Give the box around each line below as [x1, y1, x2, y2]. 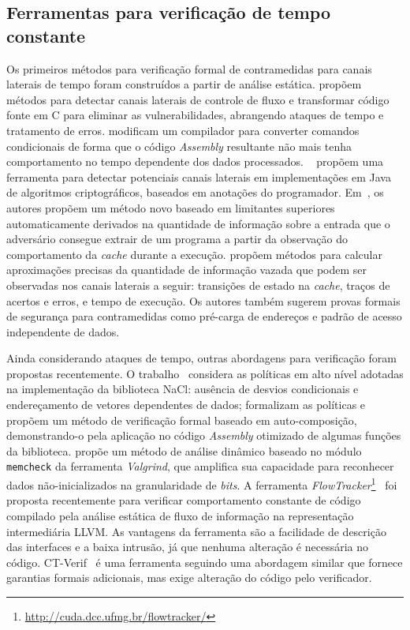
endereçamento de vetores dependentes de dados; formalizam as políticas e [6, 396, 366, 413]
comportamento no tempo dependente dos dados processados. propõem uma [6, 153, 384, 170]
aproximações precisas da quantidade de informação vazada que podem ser [6, 261, 367, 278]
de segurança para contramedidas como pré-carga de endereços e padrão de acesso [6, 308, 402, 324]
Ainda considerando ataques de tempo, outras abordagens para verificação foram [6, 350, 397, 366]
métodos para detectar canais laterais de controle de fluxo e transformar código [6, 91, 389, 107]
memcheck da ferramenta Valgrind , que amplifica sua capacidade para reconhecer [6, 458, 394, 474]
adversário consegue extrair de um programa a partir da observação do [6, 231, 348, 247]
